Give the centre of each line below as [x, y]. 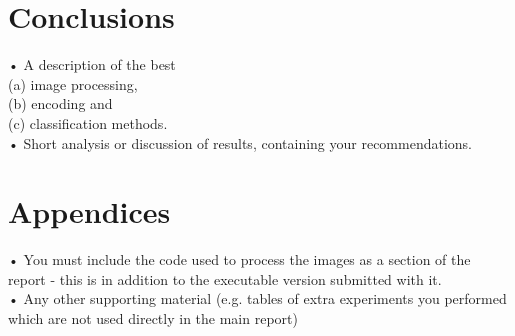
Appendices [89, 211]
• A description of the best [92, 64]
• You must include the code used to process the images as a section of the [239, 259]
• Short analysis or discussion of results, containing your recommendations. [240, 142]
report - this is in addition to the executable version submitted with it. [225, 278]
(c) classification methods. [88, 122]
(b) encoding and [60, 103]
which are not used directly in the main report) [153, 318]
